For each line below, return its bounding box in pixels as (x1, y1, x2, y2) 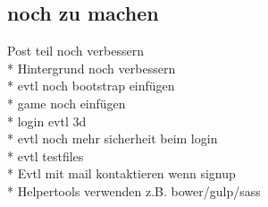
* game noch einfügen (7, 93, 126, 112)
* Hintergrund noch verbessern (7, 58, 176, 77)
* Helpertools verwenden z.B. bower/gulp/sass (7, 181, 261, 200)
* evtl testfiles (7, 146, 84, 165)
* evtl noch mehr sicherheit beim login (7, 129, 218, 148)
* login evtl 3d (7, 111, 87, 130)
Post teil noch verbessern (7, 41, 144, 60)
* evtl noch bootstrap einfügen (7, 76, 175, 95)
